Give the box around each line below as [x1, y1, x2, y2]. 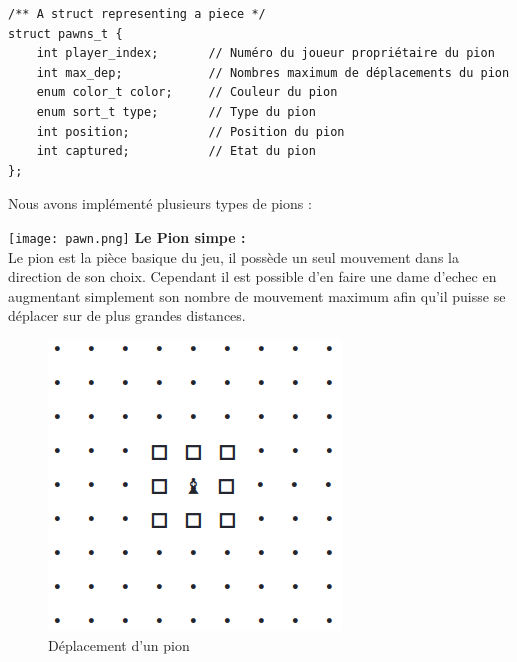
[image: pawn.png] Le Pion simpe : [8, 226, 246, 247]
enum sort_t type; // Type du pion [36, 104, 316, 119]
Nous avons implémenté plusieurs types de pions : [8, 193, 312, 214]
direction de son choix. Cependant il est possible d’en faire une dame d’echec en [8, 266, 497, 287]
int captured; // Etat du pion [36, 144, 316, 159]
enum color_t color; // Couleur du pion [36, 85, 338, 100]
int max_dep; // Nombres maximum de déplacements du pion [36, 65, 510, 80]
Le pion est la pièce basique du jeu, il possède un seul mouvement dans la [8, 246, 459, 267]
